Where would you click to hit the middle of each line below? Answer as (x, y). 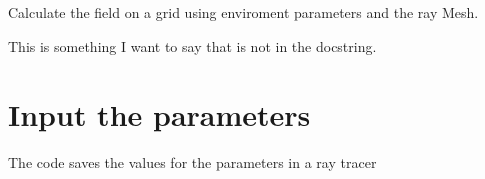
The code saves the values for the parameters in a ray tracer (192, 162)
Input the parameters (159, 114)
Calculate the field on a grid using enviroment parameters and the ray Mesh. (243, 12)
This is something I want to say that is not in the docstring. (192, 45)
